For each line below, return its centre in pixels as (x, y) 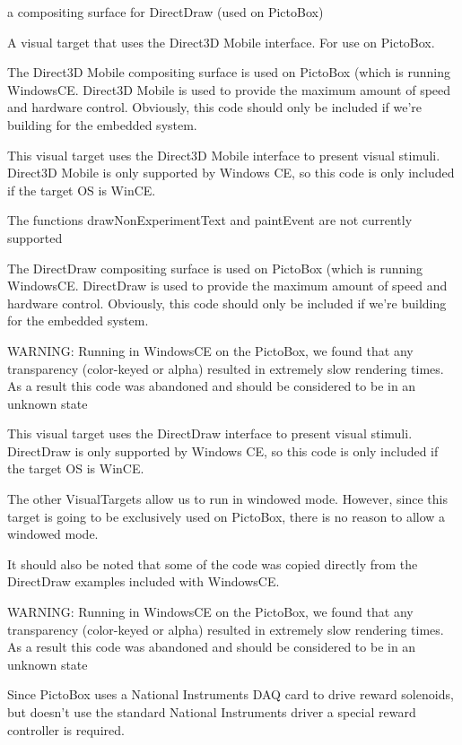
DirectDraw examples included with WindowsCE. (144, 581)
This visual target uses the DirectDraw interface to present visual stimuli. (210, 433)
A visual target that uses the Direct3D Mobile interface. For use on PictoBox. (221, 42)
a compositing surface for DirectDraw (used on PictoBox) (166, 12)
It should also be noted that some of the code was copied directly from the (213, 563)
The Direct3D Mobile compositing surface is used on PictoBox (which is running (229, 72)
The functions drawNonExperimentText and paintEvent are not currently (210, 220)
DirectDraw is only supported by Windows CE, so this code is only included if (223, 450)
